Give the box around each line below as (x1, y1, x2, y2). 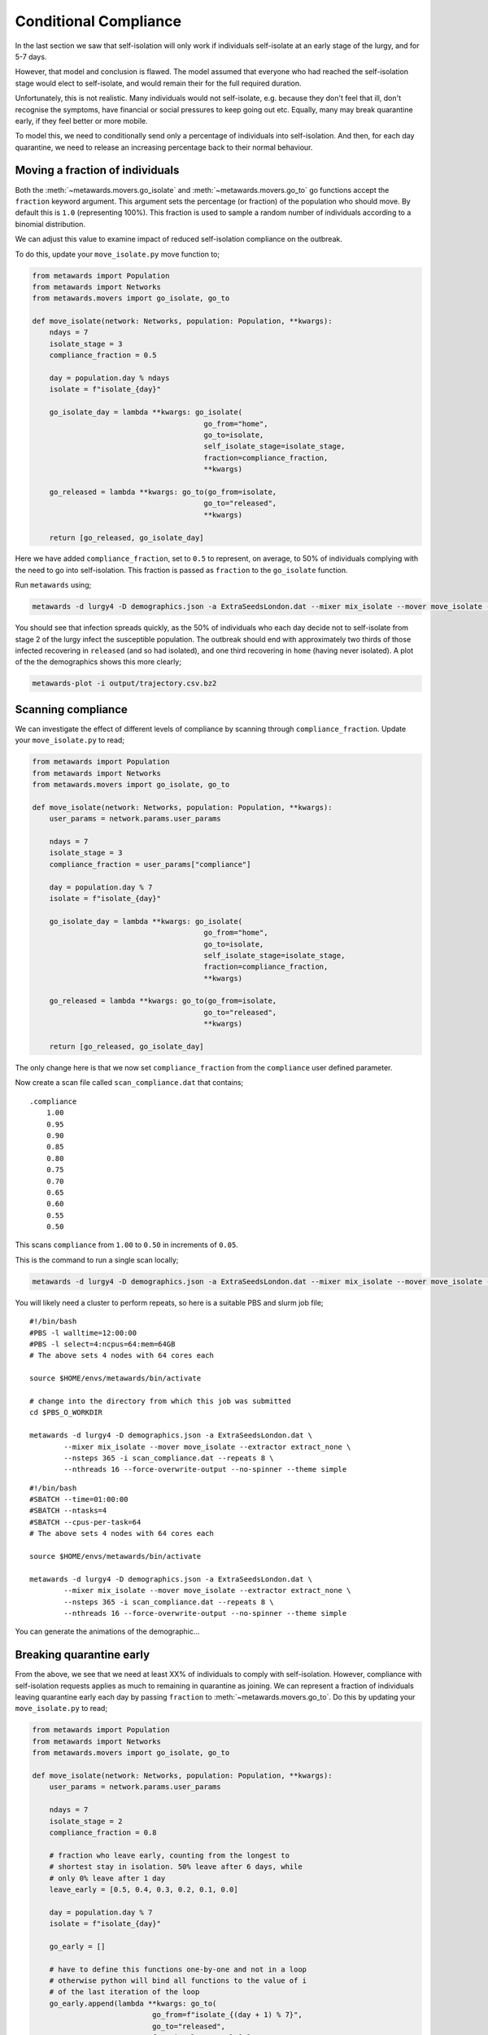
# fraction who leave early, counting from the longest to (49, 1850, 290, 1860)
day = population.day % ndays (49, 374, 170, 383)
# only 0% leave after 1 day (49, 1873, 166, 1883)
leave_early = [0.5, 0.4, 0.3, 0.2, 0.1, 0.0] (49, 1884, 239, 1894)
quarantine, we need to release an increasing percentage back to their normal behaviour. (15, 142, 313, 152)
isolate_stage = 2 (49, 1816, 123, 1826)
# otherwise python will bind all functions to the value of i (49, 1976, 307, 1985)
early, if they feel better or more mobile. (15, 116, 148, 125)
